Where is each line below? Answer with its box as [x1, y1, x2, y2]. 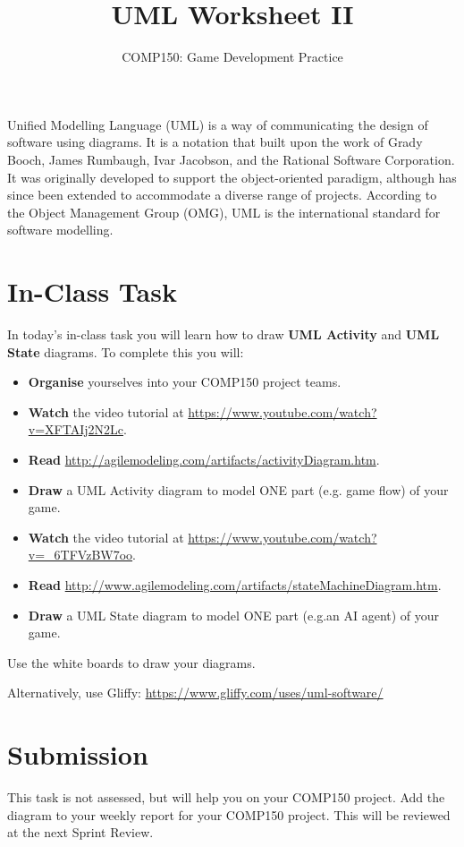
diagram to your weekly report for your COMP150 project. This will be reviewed [7, 805, 451, 824]
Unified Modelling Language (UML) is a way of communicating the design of [7, 115, 428, 133]
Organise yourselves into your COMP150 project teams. [28, 372, 342, 391]
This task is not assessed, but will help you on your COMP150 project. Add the [7, 788, 445, 807]
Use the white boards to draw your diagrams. [7, 653, 256, 672]
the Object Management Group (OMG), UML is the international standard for [7, 202, 441, 221]
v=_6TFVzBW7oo [28, 545, 133, 564]
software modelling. [7, 220, 114, 239]
